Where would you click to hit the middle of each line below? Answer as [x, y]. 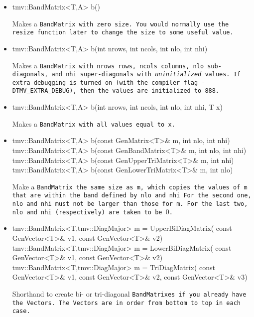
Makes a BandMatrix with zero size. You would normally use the [121, 23]
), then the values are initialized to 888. [144, 91]
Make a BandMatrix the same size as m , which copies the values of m [130, 186]
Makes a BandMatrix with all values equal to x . [94, 123]
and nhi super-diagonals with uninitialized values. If [146, 75]
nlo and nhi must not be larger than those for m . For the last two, [130, 204]
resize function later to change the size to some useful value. [123, 33]
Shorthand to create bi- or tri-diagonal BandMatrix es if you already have [129, 293]
